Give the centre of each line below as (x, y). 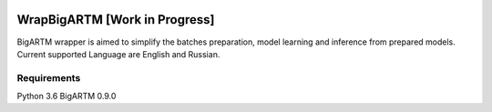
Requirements (49, 77)
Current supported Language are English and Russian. (118, 54)
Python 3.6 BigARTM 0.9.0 (67, 97)
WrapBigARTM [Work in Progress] (116, 20)
